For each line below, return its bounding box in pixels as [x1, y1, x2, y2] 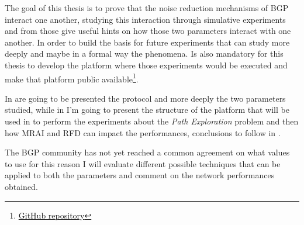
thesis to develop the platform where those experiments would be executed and [5, 58, 288, 71]
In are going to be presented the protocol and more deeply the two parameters [5, 92, 286, 104]
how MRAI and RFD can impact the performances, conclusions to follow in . [5, 126, 281, 139]
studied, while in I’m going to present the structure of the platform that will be [5, 103, 289, 116]
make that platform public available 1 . [5, 71, 139, 85]
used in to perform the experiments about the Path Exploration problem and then [5, 115, 299, 127]
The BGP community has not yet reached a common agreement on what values [5, 146, 290, 158]
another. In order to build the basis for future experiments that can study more [5, 36, 290, 48]
